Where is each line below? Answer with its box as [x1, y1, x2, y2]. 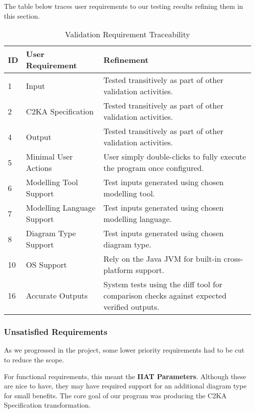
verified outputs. [103, 301, 160, 313]
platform [103, 264, 133, 276]
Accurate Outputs [26, 290, 88, 302]
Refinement [103, 54, 149, 65]
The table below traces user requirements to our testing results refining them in [4, 1, 243, 11]
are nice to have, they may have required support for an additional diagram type [4, 381, 247, 391]
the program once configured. [103, 162, 204, 174]
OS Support [26, 258, 67, 270]
